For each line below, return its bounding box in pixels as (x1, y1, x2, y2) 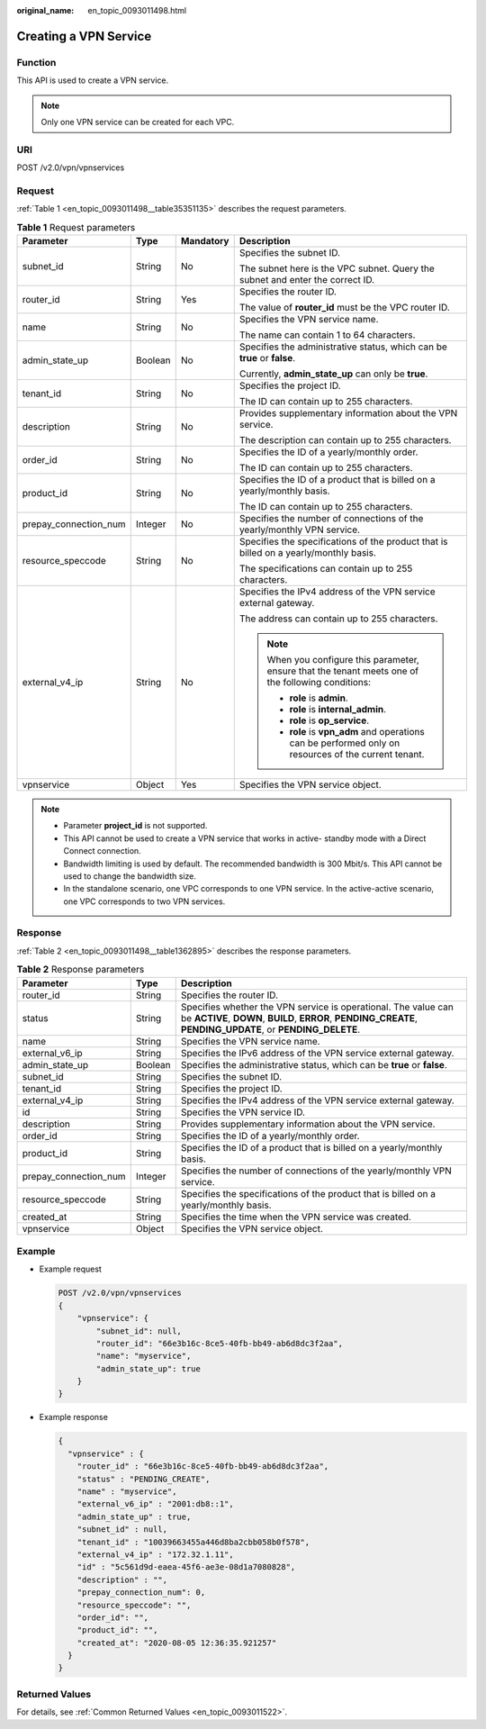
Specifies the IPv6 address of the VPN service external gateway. (180, 1046, 454, 1059)
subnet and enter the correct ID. (238, 273, 375, 285)
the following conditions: (266, 675, 372, 688)
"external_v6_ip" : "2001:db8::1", (76, 1499, 234, 1509)
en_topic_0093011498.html (87, 5, 187, 15)
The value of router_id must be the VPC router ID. (238, 301, 450, 313)
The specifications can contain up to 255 (238, 562, 413, 575)
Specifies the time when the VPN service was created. (180, 1210, 411, 1223)
